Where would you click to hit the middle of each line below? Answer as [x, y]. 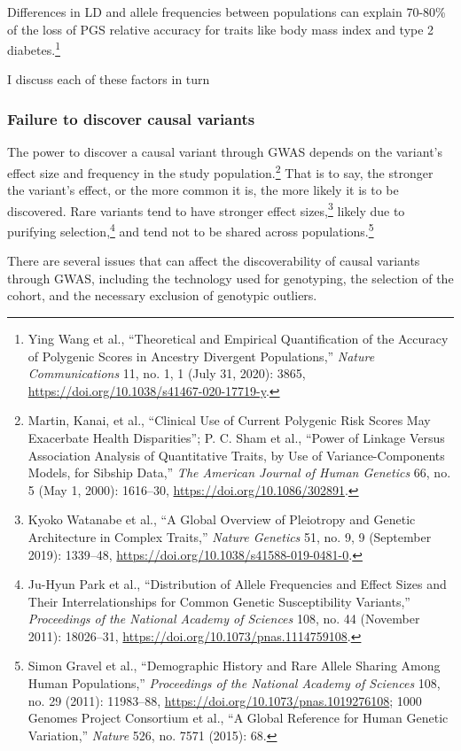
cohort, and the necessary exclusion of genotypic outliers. [162, 295]
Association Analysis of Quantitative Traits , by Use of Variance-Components [236, 455]
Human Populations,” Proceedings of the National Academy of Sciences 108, [234, 683]
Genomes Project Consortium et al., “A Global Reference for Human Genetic [238, 718]
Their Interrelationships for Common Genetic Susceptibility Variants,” [219, 601]
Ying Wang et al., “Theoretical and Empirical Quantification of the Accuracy [238, 338]
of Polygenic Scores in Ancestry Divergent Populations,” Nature [201, 356]
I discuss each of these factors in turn [109, 79]
